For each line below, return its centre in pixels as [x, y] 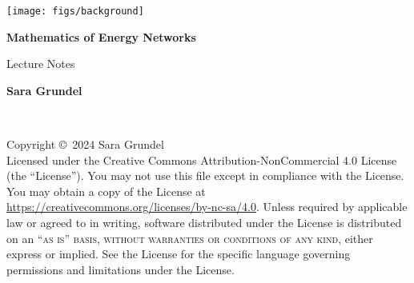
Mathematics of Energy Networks [101, 36]
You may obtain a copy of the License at [106, 191]
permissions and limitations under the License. [121, 269]
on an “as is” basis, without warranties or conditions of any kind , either [190, 238]
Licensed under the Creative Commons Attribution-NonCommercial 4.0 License [202, 159]
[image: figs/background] [75, 11]
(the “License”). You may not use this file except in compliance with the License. [205, 175]
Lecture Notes [41, 64]
